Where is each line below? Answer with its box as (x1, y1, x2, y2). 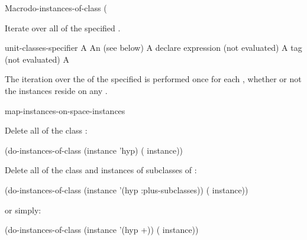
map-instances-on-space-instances (5, 104, 125, 116)
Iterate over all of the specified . (5, 21, 121, 34)
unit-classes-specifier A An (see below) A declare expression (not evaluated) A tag (5, 41, 302, 54)
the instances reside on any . (5, 84, 108, 96)
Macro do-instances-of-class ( (5, 2, 107, 14)
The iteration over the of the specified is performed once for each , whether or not (5, 73, 302, 85)
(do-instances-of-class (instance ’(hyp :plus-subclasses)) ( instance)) (5, 183, 248, 196)
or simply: (5, 203, 41, 216)
